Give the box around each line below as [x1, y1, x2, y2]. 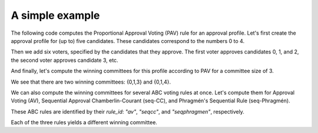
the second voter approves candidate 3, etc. [11, 56, 118, 64]
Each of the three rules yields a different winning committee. [11, 119, 157, 126]
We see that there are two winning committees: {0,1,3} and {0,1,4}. [11, 78, 171, 85]
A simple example [11, 9, 100, 22]
